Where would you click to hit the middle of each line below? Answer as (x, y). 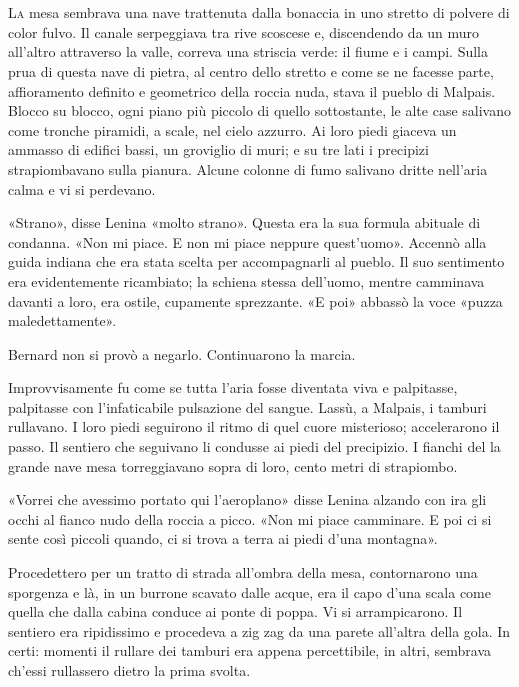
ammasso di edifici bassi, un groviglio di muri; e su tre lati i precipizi (218, 149)
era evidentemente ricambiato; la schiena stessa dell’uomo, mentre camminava (246, 280)
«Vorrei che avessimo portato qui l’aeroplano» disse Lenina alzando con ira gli (247, 499)
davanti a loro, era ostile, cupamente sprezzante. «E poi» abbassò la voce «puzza (255, 300)
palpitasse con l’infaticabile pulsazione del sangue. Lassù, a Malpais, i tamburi (247, 406)
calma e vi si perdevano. (82, 188)
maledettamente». (62, 320)
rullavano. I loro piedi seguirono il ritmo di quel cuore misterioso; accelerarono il (254, 426)
